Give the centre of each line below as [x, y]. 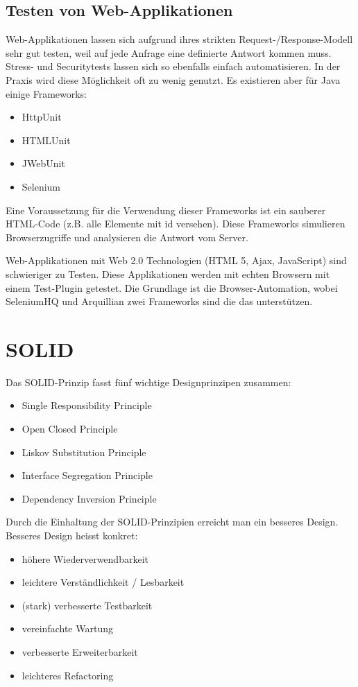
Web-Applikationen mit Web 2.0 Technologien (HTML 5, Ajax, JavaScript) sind [176, 260]
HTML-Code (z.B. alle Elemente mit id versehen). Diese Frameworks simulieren [176, 224]
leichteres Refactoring [68, 675]
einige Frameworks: [46, 93]
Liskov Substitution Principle [84, 452]
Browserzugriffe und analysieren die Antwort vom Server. [127, 237]
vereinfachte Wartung [67, 628]
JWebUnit [43, 163]
